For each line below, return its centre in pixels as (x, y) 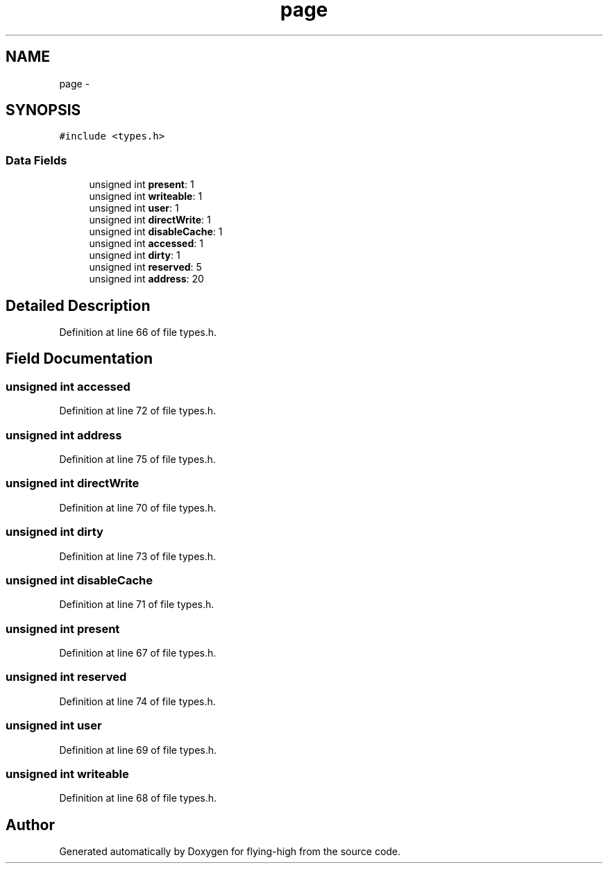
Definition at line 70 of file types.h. (138, 507)
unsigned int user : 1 (134, 208)
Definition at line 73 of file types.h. (138, 556)
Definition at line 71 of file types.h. (137, 605)
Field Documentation (79, 359)
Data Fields (36, 160)
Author (30, 825)
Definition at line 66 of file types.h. (138, 332)
